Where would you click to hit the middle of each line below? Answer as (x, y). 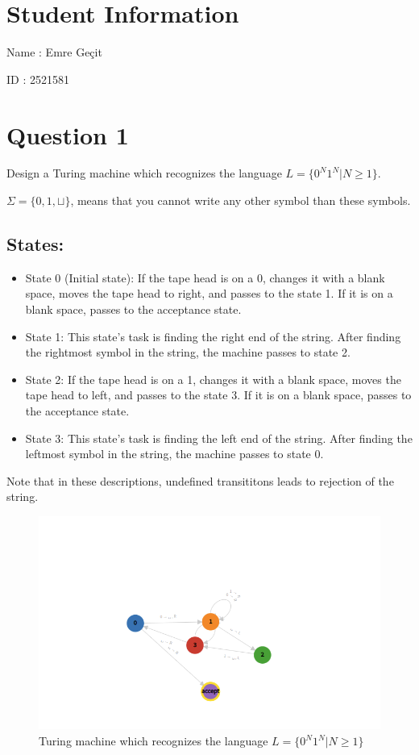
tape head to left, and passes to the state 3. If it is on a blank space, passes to (218, 395)
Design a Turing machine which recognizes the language (144, 173)
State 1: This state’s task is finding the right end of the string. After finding (213, 336)
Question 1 (68, 134)
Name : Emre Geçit (54, 52)
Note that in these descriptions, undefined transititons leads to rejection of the (200, 480)
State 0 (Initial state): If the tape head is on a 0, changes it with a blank (205, 277)
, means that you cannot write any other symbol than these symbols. (241, 200)
